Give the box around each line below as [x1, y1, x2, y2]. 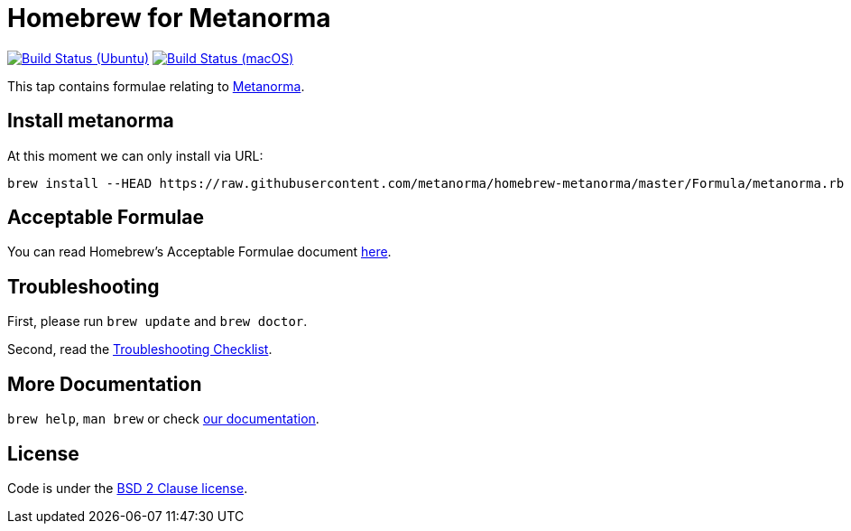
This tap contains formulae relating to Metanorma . [7, 78, 305, 94]
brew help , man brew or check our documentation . [7, 411, 319, 427]
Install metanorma [7, 109, 174, 133]
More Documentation [7, 372, 202, 396]
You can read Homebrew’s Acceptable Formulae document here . [7, 244, 392, 260]
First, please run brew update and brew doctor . [7, 313, 308, 330]
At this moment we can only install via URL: [7, 147, 264, 163]
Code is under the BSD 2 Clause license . [7, 480, 248, 496]
